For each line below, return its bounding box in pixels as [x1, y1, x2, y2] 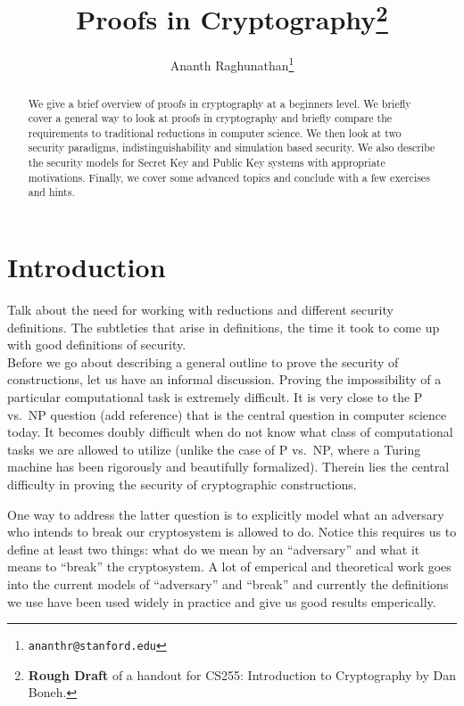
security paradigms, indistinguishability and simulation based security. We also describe [28, 140, 435, 155]
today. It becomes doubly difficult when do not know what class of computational [7, 423, 453, 441]
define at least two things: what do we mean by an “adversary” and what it [7, 539, 420, 558]
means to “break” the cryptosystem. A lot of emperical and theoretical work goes [7, 557, 452, 576]
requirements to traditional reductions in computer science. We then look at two [28, 125, 402, 140]
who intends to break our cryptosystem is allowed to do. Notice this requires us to [7, 522, 457, 541]
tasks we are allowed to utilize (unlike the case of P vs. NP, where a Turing [7, 439, 421, 458]
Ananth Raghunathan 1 [170, 53, 294, 75]
